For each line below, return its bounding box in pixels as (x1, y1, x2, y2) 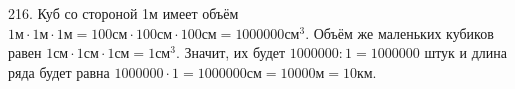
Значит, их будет (184, 42, 286, 63)
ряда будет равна (8, 61, 110, 82)
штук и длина (424, 42, 508, 63)
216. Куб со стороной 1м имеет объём (8, 3, 239, 23)
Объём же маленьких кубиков (313, 22, 494, 43)
